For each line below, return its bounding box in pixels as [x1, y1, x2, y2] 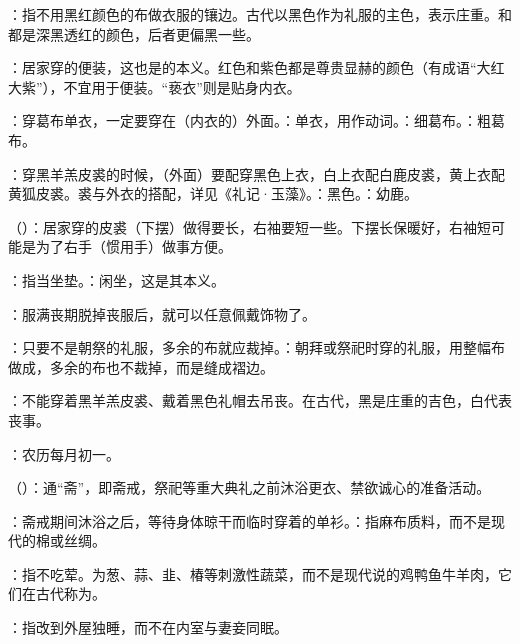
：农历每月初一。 [8, 443, 120, 464]
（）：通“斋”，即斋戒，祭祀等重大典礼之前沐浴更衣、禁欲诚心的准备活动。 [8, 477, 491, 498]
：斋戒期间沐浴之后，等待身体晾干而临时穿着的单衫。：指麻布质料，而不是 [8, 510, 491, 531]
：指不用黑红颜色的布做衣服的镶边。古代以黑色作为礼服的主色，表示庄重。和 [8, 4, 512, 24]
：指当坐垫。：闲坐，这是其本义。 [8, 269, 225, 290]
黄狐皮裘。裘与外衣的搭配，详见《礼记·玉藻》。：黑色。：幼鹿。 [8, 183, 418, 204]
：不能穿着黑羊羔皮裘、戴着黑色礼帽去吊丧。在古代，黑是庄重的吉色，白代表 [8, 390, 512, 411]
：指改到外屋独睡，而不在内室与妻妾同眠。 [8, 617, 288, 638]
